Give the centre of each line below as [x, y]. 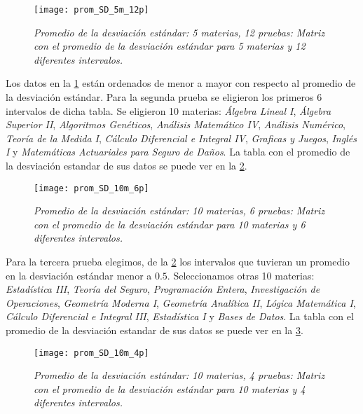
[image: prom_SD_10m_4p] [91, 353]
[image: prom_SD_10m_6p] [91, 188]
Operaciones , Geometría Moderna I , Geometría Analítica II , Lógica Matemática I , [181, 302]
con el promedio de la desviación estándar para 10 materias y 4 [170, 388]
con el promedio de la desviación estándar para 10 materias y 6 [170, 224]
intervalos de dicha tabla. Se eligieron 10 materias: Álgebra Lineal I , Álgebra [169, 110]
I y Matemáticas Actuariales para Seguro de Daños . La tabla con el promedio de [178, 152]
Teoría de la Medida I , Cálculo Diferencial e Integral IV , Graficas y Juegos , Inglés [181, 138]
